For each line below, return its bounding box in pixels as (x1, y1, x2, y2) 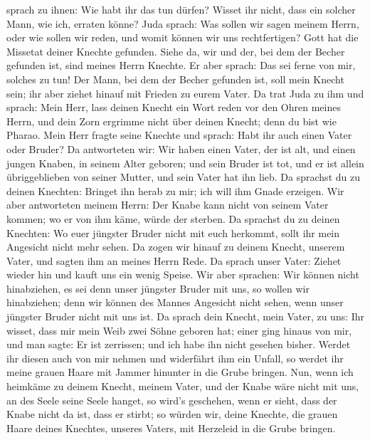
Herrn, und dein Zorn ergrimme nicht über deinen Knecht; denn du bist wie (6, 113, 337, 128)
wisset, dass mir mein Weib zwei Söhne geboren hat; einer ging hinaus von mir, (6, 323, 352, 337)
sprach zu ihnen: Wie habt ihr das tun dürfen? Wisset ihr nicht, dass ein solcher (6, 2, 356, 16)
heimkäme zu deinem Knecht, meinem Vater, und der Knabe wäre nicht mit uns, (6, 379, 359, 394)
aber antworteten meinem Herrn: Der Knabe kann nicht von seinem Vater (6, 197, 329, 212)
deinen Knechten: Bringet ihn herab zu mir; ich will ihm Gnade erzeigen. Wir (6, 183, 344, 198)
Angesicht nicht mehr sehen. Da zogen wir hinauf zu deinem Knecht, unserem (6, 239, 345, 254)
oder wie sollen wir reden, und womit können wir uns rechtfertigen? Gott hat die (6, 30, 359, 45)
